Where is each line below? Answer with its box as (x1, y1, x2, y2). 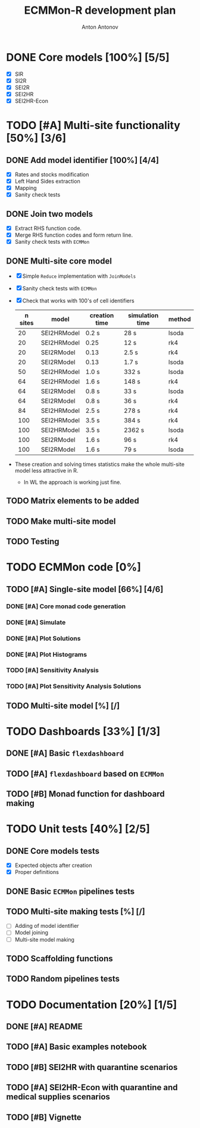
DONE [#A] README (6, 1021, 83, 1031)
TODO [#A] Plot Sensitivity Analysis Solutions (6, 682, 142, 691)
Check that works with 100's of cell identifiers (22, 297, 135, 305)
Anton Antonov (81, 23, 118, 30)
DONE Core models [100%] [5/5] (6, 50, 170, 64)
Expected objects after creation (14, 862, 92, 869)
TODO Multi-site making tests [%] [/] (6, 906, 145, 916)
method (168, 315, 191, 323)
